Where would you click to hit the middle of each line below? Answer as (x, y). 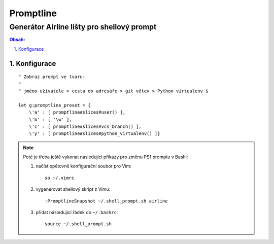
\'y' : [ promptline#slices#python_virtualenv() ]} (94, 134)
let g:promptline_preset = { (55, 105)
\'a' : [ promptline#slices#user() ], (77, 112)
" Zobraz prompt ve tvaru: (52, 77)
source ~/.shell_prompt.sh (78, 224)
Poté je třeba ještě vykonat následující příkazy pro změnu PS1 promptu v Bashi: (106, 157)
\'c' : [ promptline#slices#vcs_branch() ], (85, 126)
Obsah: (17, 40)
